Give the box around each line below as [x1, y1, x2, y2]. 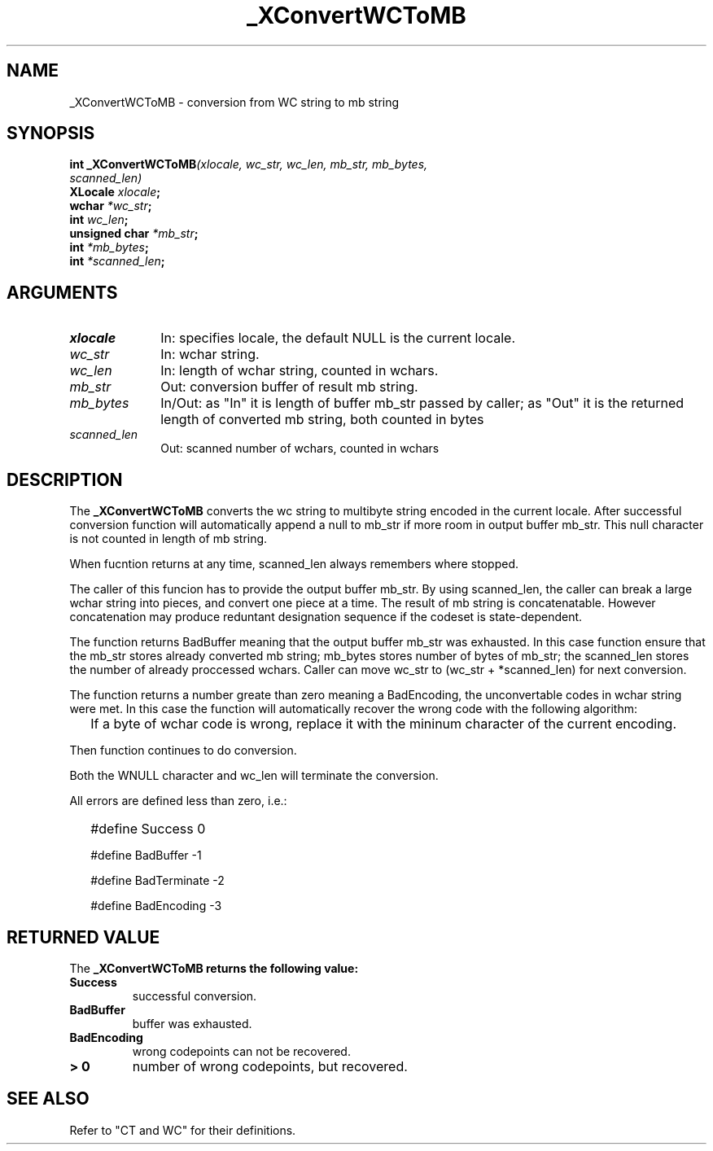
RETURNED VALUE [7, 926, 160, 947]
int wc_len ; [69, 212, 129, 227]
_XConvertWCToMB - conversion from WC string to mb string [69, 94, 400, 109]
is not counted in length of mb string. [69, 532, 268, 546]
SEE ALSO [7, 1088, 90, 1109]
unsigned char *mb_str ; [69, 226, 199, 241]
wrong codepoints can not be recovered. [132, 1044, 351, 1058]
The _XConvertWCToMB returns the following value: [69, 961, 359, 975]
